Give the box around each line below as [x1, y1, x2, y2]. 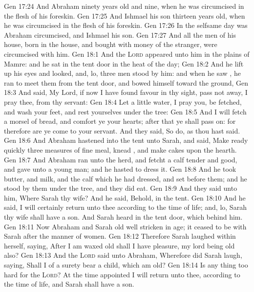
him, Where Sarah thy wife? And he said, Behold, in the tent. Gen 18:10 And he [4, 192, 246, 202]
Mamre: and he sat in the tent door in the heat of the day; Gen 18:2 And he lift [4, 58, 244, 68]
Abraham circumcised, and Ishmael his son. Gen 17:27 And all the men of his [4, 29, 236, 40]
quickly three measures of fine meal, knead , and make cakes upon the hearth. [4, 144, 237, 155]
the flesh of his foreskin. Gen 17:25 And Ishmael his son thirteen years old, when [4, 10, 245, 21]
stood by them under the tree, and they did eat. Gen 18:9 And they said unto [4, 183, 237, 193]
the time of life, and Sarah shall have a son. [4, 279, 134, 289]
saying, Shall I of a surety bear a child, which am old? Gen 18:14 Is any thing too [4, 260, 248, 270]
